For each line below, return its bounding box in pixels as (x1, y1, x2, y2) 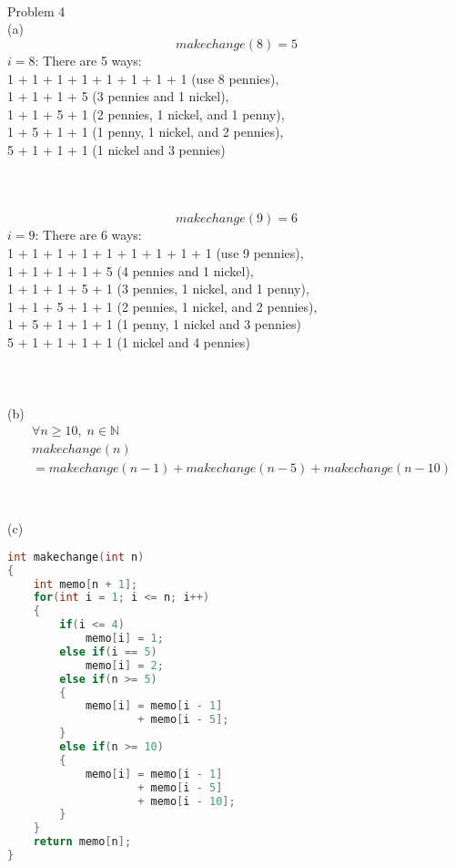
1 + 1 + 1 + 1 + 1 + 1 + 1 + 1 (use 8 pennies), (7, 68, 279, 88)
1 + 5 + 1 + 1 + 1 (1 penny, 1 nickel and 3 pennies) (7, 315, 301, 334)
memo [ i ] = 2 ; (85, 658, 164, 672)
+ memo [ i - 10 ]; (137, 794, 236, 808)
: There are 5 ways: (35, 50, 142, 69)
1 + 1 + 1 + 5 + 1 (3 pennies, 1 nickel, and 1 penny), (7, 279, 309, 298)
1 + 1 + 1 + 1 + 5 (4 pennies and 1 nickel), (7, 261, 254, 280)
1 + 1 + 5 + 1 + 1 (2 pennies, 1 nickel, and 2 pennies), (7, 296, 318, 315)
